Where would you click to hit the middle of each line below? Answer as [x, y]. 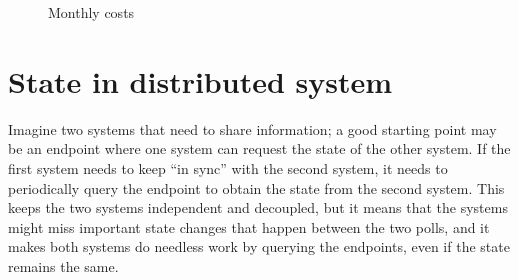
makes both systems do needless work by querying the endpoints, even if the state [259, 246]
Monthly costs [91, 12]
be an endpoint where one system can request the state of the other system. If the [259, 148]
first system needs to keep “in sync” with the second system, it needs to [228, 167]
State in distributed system [200, 80]
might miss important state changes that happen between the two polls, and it [249, 226]
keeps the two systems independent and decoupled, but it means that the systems [258, 207]
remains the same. [63, 265]
